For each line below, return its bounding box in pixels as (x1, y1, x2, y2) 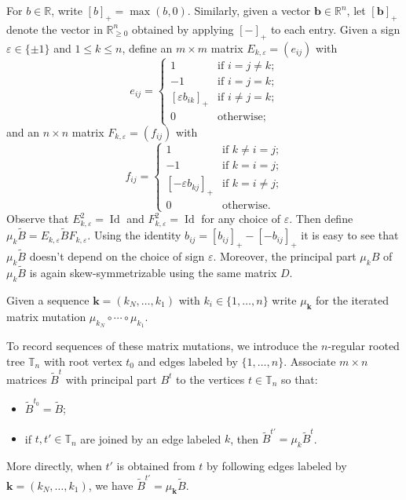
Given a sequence (6, 291, 90, 308)
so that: (280, 370, 318, 387)
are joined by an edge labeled (80, 430, 221, 447)
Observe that (6, 210, 69, 227)
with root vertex (43, 352, 123, 369)
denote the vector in (6, 20, 103, 37)
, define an (122, 39, 173, 56)
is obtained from (116, 458, 196, 474)
